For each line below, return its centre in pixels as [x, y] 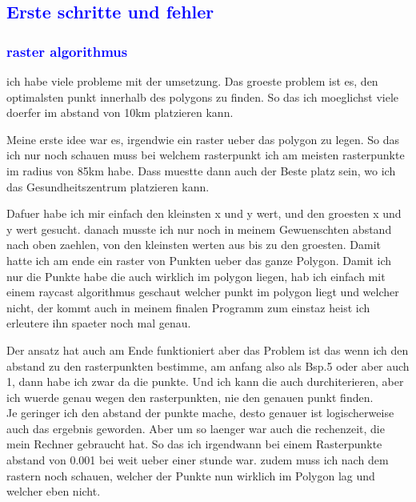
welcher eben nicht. [54, 491]
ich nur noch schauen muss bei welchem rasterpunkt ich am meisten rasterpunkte [206, 155]
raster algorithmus [67, 51]
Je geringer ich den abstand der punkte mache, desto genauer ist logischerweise [200, 413]
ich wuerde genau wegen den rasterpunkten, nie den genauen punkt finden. [190, 397]
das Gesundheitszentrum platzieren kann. [108, 186]
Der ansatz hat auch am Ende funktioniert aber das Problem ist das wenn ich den [208, 349]
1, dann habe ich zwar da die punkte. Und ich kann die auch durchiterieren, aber [205, 382]
